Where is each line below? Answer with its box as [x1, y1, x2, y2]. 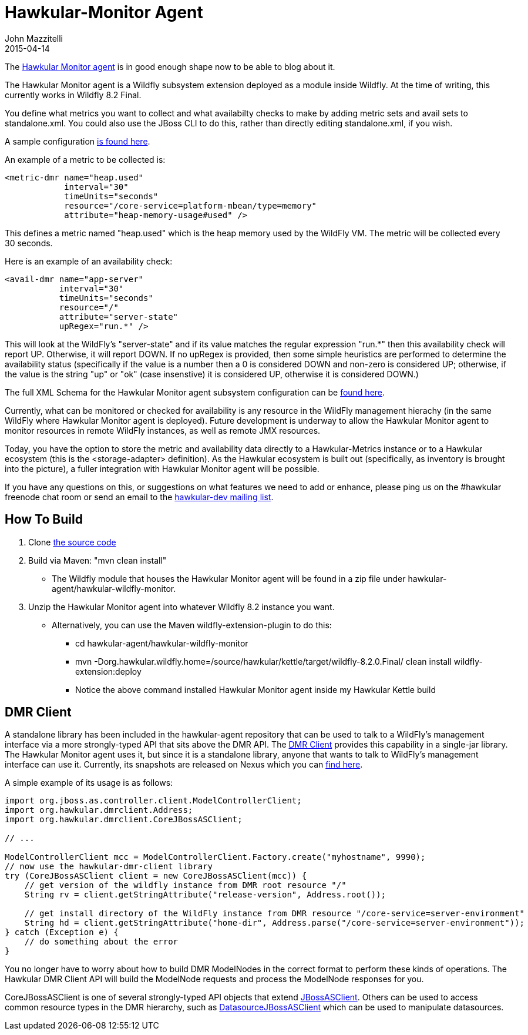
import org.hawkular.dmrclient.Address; [5, 805, 193, 815]
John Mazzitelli [5, 33, 63, 43]
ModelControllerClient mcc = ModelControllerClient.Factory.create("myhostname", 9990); [5, 852, 426, 862]
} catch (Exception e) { [5, 927, 119, 937]
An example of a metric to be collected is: [5, 154, 166, 165]
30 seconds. [5, 237, 53, 248]
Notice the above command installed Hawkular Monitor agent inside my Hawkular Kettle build [75, 684, 436, 695]
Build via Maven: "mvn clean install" [28, 555, 167, 565]
